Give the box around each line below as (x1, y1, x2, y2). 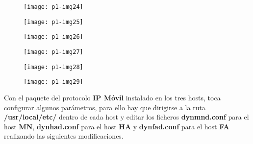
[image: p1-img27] (24, 48, 83, 55)
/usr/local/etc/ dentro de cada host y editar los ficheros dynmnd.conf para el (4, 112, 249, 122)
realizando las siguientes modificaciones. (4, 131, 124, 141)
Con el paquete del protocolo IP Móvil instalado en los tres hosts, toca (4, 92, 221, 102)
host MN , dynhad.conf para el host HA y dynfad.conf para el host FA (4, 121, 229, 131)
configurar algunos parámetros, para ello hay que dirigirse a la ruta (4, 102, 205, 112)
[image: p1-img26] (24, 33, 83, 41)
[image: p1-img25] (24, 18, 83, 25)
